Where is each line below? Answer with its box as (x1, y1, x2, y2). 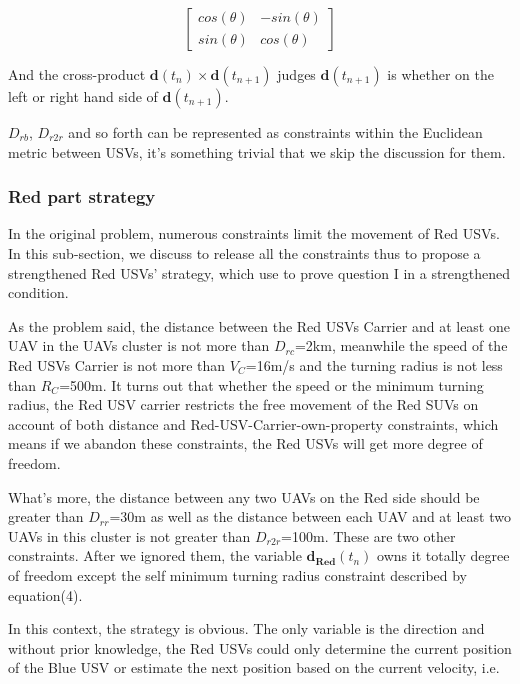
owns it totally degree (377, 545, 510, 566)
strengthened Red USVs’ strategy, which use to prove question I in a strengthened (8, 262, 511, 283)
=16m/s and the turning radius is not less (245, 354, 503, 375)
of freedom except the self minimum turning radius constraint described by (8, 564, 468, 585)
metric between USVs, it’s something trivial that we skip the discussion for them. (8, 141, 506, 162)
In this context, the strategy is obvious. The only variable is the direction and (8, 618, 485, 639)
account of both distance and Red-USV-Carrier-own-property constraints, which (8, 413, 499, 434)
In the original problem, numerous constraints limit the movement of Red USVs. (8, 223, 500, 244)
